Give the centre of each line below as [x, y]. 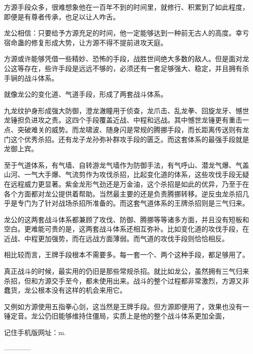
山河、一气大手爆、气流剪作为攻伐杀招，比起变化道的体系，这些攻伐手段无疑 [126, 174]
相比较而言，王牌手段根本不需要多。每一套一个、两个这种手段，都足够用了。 [126, 255]
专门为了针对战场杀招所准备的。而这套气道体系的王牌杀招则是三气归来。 [133, 203]
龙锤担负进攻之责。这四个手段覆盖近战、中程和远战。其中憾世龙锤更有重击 [123, 120]
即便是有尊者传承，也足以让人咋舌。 [62, 16]
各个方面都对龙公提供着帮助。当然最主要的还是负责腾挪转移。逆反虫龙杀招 [123, 193]
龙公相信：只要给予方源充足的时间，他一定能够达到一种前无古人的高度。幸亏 [126, 33]
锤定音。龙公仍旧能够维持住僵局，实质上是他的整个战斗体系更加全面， [116, 316]
